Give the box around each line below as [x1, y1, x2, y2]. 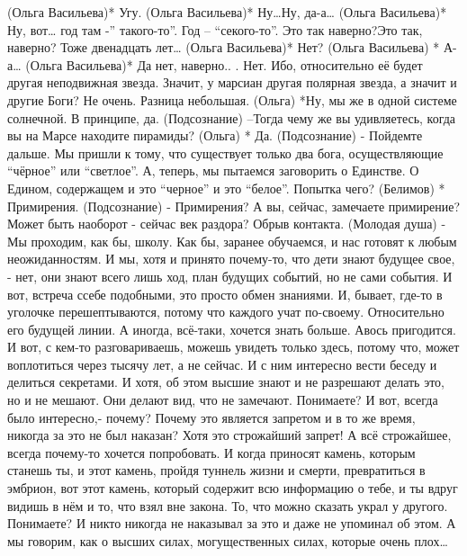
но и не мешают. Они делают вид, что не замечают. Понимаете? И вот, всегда [7, 390, 438, 409]
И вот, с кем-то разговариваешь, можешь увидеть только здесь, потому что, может [7, 337, 460, 356]
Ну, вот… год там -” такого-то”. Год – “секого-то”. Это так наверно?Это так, [7, 20, 423, 39]
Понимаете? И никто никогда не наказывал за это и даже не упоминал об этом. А [7, 514, 456, 533]
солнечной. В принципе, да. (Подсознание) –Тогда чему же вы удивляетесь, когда [7, 108, 456, 127]
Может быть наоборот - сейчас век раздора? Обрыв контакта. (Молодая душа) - [7, 214, 446, 233]
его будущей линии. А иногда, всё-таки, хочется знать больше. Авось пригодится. [7, 319, 456, 338]
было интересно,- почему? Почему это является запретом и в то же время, [7, 408, 416, 426]
